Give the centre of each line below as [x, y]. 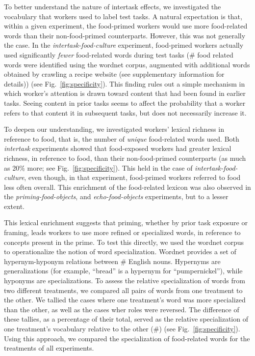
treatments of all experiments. [49, 348]
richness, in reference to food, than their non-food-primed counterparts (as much [125, 158]
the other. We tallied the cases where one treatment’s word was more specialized [125, 300]
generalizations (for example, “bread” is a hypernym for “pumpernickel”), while [123, 271]
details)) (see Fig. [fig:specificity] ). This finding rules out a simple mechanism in [125, 83]
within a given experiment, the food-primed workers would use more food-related [126, 26]
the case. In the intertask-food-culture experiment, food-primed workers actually [124, 45]
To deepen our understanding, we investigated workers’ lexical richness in [114, 129]
